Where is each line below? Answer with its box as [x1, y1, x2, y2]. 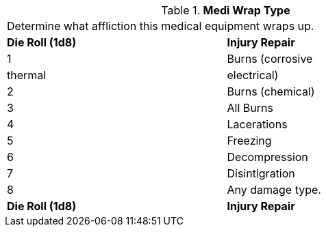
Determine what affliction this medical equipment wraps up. [7, 19, 314, 33]
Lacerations [227, 117, 288, 131]
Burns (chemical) [227, 85, 315, 98]
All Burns [227, 101, 273, 115]
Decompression [227, 150, 308, 164]
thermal [7, 68, 47, 82]
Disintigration [227, 166, 295, 180]
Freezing [227, 134, 272, 147]
